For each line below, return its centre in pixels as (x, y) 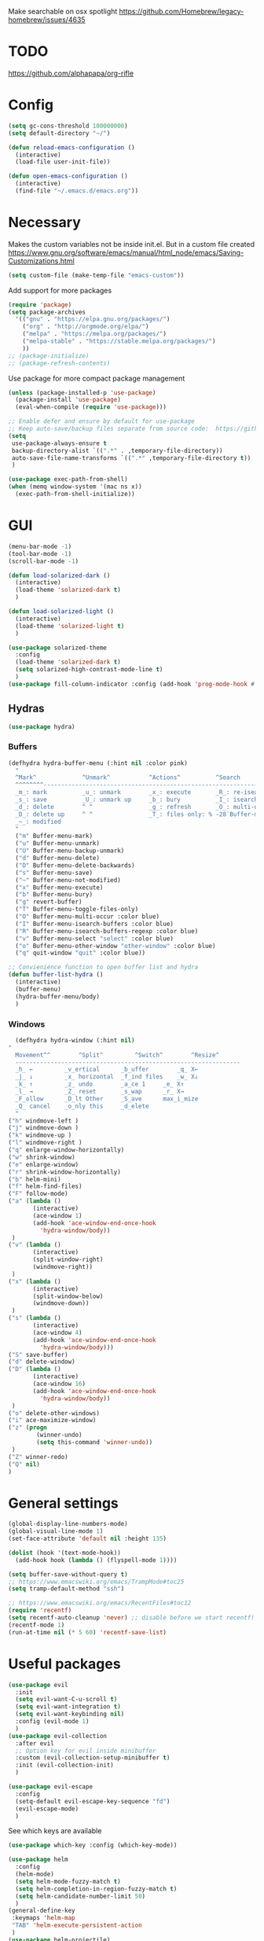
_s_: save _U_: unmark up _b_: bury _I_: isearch (137, 800)
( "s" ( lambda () (35, 1318)
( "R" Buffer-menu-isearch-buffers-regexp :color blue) (107, 931)
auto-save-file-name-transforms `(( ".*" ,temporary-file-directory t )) (131, 458)
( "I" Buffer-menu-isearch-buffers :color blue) (95, 924)
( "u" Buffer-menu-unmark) (58, 844)
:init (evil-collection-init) (64, 1765)
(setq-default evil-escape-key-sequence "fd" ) (93, 1801)
